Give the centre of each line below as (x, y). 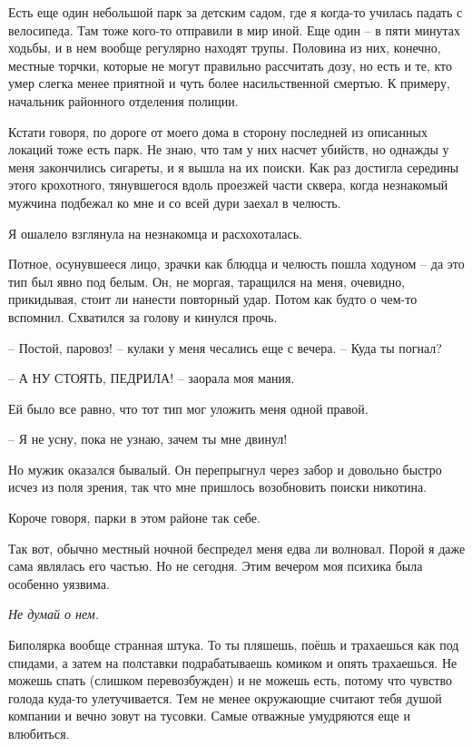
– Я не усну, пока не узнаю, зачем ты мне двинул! (148, 439)
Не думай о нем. (54, 614)
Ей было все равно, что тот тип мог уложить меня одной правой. (188, 408)
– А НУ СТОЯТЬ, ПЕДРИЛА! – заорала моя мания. (152, 378)
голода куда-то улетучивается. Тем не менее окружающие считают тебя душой (225, 697)
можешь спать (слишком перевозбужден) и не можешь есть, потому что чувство (230, 680)
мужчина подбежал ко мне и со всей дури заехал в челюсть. (175, 202)
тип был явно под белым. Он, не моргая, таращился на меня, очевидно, (207, 281)
